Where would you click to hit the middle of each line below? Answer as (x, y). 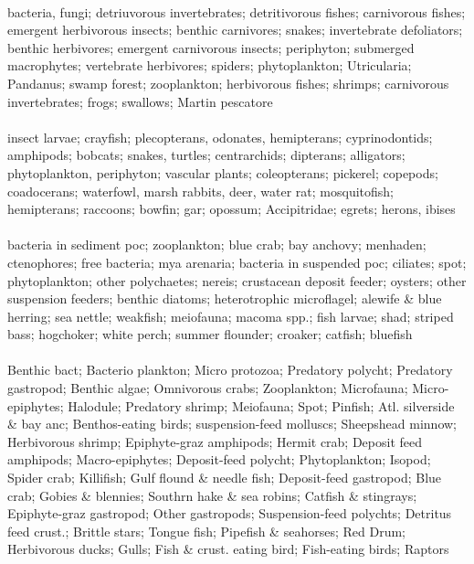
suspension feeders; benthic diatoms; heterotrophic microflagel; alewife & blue (225, 298)
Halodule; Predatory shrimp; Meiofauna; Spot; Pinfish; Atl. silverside (261, 405)
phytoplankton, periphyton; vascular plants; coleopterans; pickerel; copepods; (223, 172)
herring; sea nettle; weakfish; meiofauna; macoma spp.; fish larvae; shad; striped (231, 316)
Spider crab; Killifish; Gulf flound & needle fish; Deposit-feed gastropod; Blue (225, 478)
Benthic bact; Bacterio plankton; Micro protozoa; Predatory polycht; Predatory (230, 370)
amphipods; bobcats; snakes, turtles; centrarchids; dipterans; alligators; (206, 155)
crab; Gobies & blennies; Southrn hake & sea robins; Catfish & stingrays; (212, 495)
